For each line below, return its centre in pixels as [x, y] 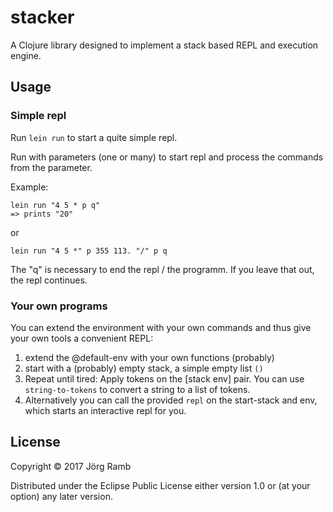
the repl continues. [49, 280]
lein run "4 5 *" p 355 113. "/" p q [89, 251]
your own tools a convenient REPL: [82, 338]
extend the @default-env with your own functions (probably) [149, 357]
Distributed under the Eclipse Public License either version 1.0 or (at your [160, 485]
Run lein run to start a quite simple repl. [94, 137]
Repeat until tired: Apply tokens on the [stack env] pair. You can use [164, 378]
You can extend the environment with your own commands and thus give [161, 327]
